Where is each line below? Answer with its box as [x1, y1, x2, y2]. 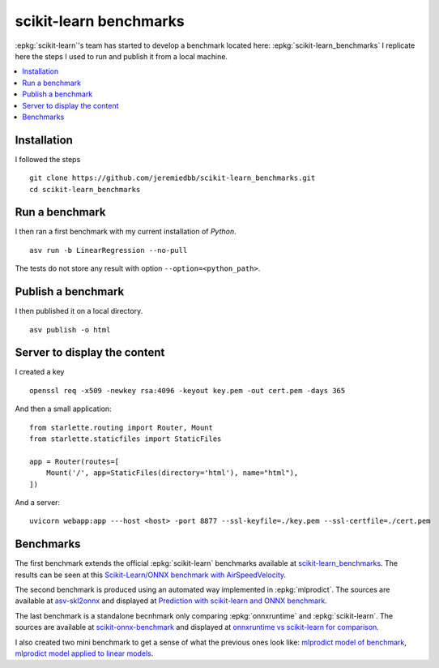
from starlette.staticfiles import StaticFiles [29, 435, 222, 443]
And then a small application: [15, 404, 113, 413]
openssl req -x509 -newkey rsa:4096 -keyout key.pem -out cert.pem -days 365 [29, 386, 346, 395]
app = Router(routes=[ [29, 456, 120, 466]
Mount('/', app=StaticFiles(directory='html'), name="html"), [45, 469, 299, 477]
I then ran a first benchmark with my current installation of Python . [15, 227, 237, 237]
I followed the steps [15, 154, 81, 164]
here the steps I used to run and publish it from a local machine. [15, 51, 228, 61]
